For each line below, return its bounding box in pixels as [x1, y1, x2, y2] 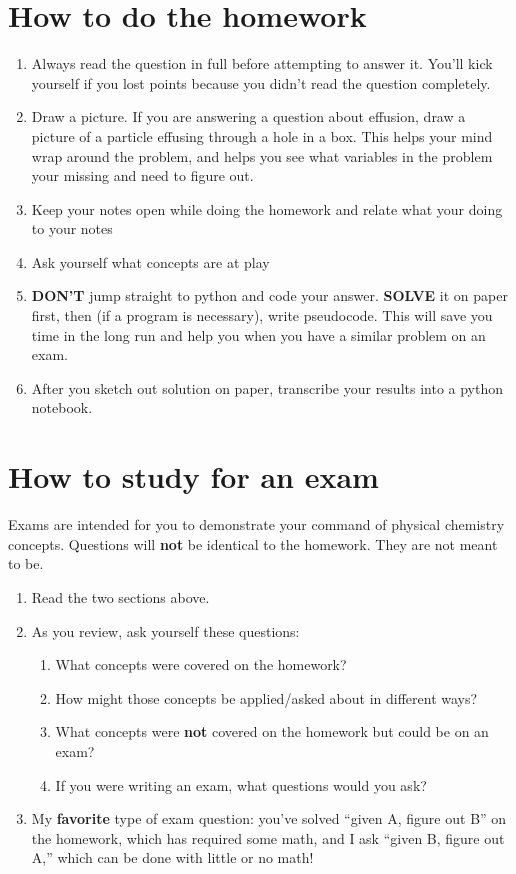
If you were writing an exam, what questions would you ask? [55, 774, 427, 795]
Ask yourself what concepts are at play [31, 251, 270, 272]
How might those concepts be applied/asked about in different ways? [55, 687, 478, 708]
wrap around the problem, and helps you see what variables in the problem [31, 145, 493, 166]
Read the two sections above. [31, 586, 210, 607]
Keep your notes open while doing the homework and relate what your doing [31, 198, 503, 219]
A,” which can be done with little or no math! [31, 847, 314, 868]
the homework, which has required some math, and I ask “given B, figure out [31, 827, 505, 848]
